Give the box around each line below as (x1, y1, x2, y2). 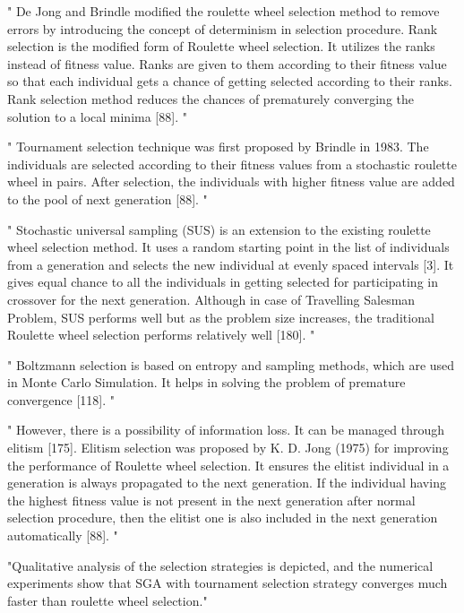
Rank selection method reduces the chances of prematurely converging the (7, 89, 414, 108)
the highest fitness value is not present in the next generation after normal (7, 490, 416, 509)
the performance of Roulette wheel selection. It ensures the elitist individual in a (7, 455, 450, 474)
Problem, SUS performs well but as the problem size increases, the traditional (7, 307, 434, 326)
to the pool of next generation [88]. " (7, 189, 208, 208)
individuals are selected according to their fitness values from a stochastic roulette (7, 154, 457, 173)
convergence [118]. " (7, 390, 115, 409)
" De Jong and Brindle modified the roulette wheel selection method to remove (7, 2, 440, 20)
